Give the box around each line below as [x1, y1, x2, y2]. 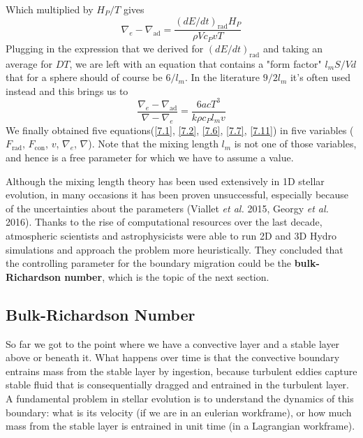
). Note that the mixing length [88, 136, 218, 151]
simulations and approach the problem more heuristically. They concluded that [6, 242, 343, 256]
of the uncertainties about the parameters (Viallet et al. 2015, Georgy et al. [6, 200, 329, 215]
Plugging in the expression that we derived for [6, 41, 204, 55]
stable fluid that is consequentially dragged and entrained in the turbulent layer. [6, 377, 349, 392]
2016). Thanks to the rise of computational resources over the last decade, [6, 214, 323, 229]
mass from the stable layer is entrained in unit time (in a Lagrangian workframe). [6, 418, 355, 433]
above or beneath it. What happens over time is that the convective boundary [6, 350, 340, 365]
